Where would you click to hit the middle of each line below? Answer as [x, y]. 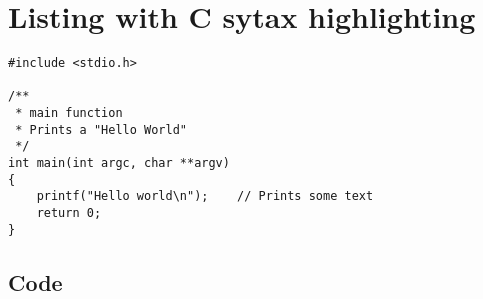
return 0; [69, 213]
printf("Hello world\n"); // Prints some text [205, 196]
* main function [69, 113]
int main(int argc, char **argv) [119, 163]
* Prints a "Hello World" [101, 129]
